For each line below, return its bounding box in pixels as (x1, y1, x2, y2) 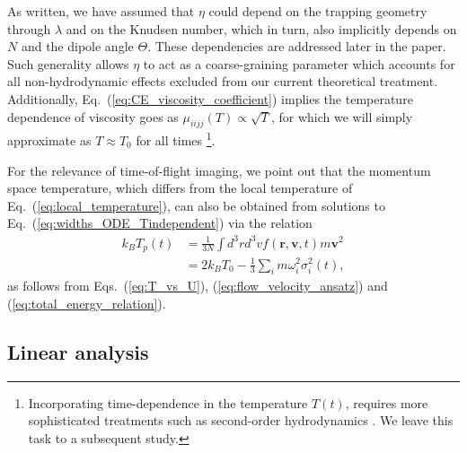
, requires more (345, 393, 428, 412)
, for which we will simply (270, 107, 413, 126)
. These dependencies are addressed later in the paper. (147, 37, 446, 56)
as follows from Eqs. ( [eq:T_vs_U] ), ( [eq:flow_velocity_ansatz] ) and (7, 276, 388, 295)
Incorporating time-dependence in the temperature (28, 393, 308, 412)
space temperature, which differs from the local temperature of (7, 179, 353, 197)
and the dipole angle (21, 37, 134, 56)
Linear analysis (7, 337, 149, 365)
